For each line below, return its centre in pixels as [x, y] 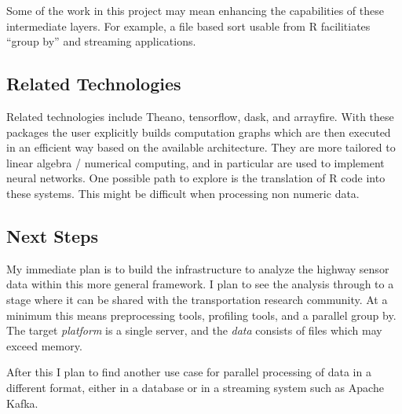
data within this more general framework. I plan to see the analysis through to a [200, 284]
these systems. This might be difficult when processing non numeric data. [183, 193]
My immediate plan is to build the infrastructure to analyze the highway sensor [198, 268]
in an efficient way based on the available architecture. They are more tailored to [201, 147]
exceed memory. [44, 345]
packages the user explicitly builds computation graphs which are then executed [199, 132]
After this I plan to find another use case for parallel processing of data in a [189, 372]
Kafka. [22, 403]
